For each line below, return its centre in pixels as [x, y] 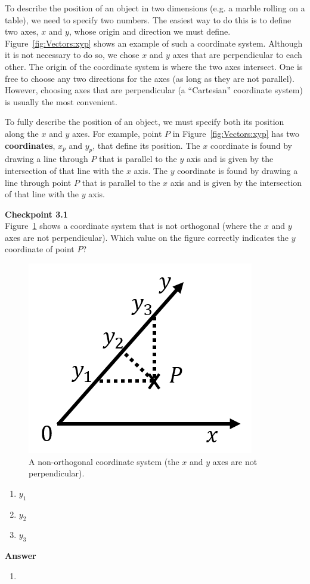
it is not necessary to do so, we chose [72, 55]
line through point [38, 182]
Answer [21, 556]
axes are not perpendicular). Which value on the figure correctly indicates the [147, 237]
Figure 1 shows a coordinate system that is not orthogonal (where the [133, 226]
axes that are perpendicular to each [237, 55]
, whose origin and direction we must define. [150, 31]
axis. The [151, 170]
